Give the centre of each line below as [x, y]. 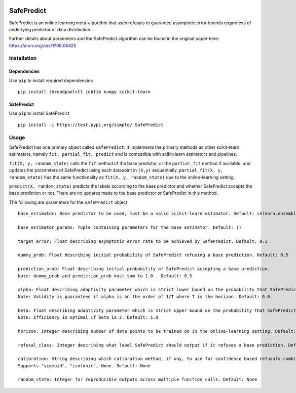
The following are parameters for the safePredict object [68, 202]
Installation [23, 58]
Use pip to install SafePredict [39, 113]
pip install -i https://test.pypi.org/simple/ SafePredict [91, 125]
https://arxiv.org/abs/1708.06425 [43, 45]
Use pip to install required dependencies [51, 80]
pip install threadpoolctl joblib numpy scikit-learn [84, 92]
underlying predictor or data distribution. [50, 29]
